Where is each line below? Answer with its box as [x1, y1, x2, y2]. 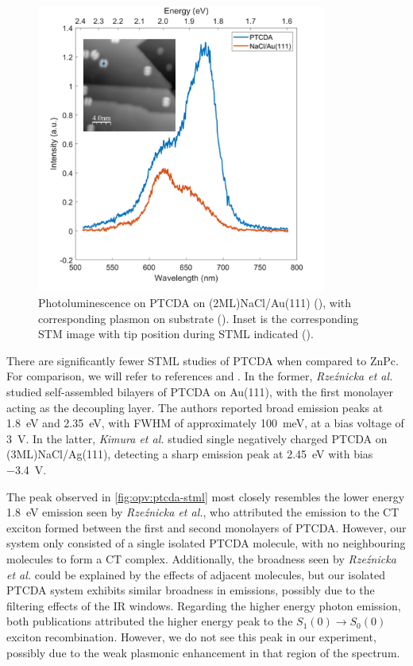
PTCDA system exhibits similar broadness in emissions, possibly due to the [6, 582, 375, 598]
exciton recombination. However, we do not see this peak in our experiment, [6, 628, 376, 645]
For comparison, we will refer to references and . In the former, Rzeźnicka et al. [6, 368, 393, 384]
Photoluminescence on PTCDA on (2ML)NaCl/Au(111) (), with [38, 294, 352, 311]
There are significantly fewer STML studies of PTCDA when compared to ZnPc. [6, 352, 399, 368]
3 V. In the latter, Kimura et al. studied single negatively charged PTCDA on [6, 430, 388, 446]
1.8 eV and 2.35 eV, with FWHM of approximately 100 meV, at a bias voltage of [6, 415, 404, 431]
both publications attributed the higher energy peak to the [6, 613, 293, 629]
